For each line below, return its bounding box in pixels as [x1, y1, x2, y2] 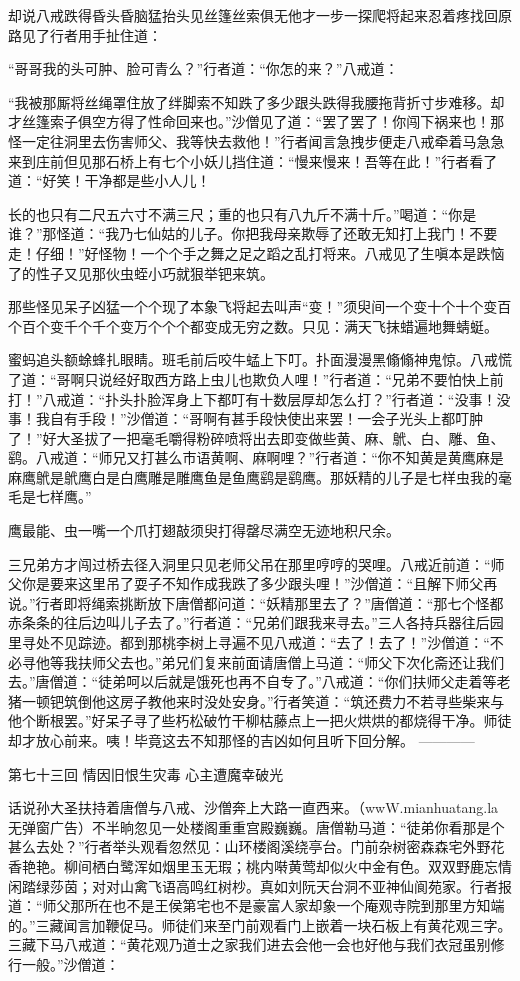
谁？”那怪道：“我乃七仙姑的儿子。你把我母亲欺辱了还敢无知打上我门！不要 [8, 223, 498, 244]
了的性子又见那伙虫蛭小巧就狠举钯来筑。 [8, 262, 274, 283]
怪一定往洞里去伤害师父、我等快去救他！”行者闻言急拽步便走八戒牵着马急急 [8, 130, 505, 151]
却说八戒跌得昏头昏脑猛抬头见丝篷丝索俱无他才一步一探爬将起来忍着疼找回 [8, 5, 498, 25]
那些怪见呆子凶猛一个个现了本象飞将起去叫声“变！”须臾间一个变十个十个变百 [8, 296, 512, 317]
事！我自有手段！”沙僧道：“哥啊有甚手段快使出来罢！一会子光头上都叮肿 [8, 408, 484, 429]
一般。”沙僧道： [21, 953, 120, 974]
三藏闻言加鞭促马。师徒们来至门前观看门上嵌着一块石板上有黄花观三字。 [35, 914, 512, 935]
